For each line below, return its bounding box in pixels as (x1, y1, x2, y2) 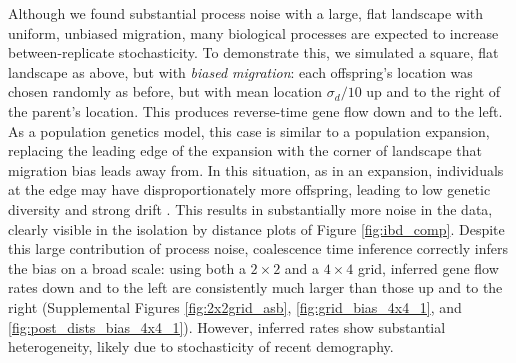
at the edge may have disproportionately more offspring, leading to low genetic (8, 179, 491, 200)
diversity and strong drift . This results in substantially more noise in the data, (8, 198, 493, 219)
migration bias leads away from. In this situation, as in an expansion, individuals (8, 159, 504, 180)
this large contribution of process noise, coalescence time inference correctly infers (8, 238, 509, 259)
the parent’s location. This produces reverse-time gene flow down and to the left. (8, 100, 503, 121)
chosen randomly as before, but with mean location (8, 81, 323, 102)
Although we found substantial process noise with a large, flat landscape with (8, 3, 484, 23)
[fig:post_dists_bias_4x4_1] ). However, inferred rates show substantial (8, 316, 446, 337)
